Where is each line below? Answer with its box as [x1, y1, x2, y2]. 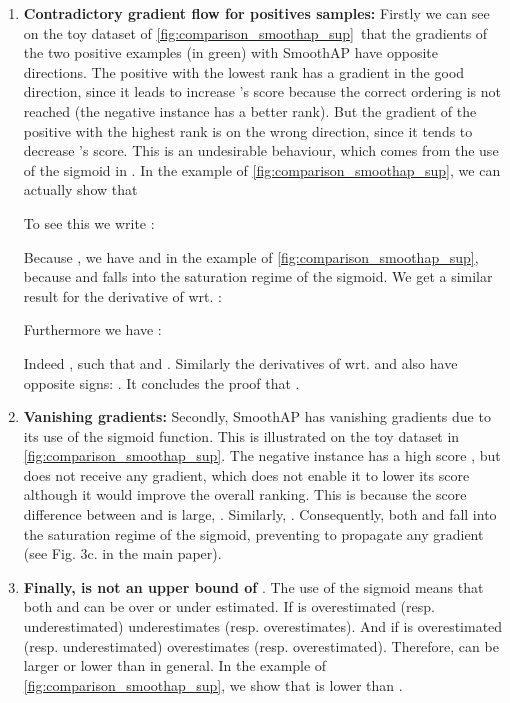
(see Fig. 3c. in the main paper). [23, 543, 222, 564]
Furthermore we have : [23, 319, 162, 340]
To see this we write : [23, 212, 155, 233]
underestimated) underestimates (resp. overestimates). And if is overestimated [23, 616, 503, 637]
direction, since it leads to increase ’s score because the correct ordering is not [23, 81, 501, 102]
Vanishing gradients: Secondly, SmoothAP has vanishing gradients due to [23, 406, 491, 427]
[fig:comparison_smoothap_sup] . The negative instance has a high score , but [23, 445, 501, 466]
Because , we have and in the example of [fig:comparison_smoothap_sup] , [23, 246, 479, 267]
